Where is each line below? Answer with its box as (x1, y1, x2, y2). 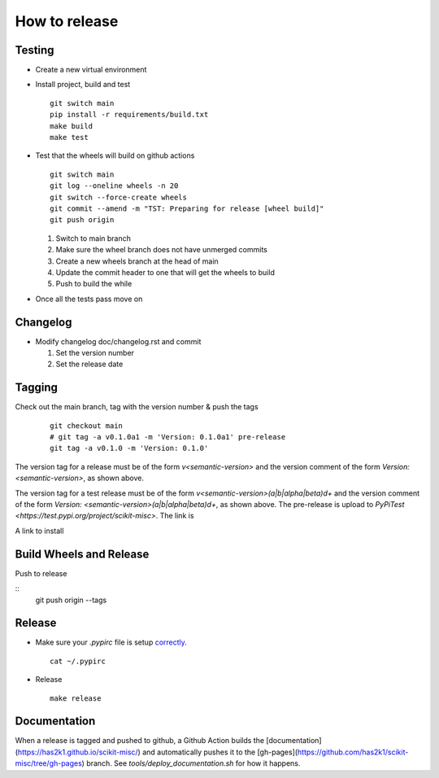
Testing (15, 43, 54, 57)
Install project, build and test (35, 80, 131, 90)
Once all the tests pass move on (35, 294, 143, 304)
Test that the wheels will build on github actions (35, 151, 195, 160)
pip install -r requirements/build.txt (50, 110, 209, 120)
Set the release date (55, 359, 124, 369)
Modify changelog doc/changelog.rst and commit (35, 336, 202, 346)
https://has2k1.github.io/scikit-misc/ (17, 747, 138, 757)
